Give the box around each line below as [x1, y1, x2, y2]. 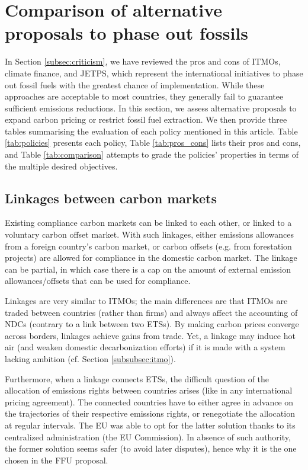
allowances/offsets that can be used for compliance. [5, 274, 191, 287]
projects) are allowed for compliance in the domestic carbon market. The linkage [5, 251, 297, 264]
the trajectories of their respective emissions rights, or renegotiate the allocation [5, 407, 295, 420]
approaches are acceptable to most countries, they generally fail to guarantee [5, 90, 284, 103]
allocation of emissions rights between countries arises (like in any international [5, 384, 293, 397]
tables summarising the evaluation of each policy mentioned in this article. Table [5, 124, 298, 137]
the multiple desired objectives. [5, 159, 118, 172]
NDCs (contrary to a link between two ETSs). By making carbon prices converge [5, 318, 299, 330]
